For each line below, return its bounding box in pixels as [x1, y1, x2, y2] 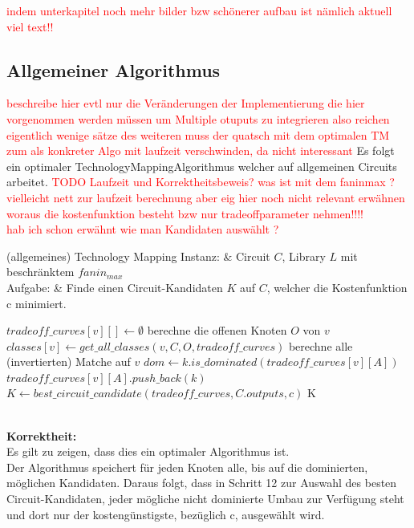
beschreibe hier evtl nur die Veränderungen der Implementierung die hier [6, 95, 365, 112]
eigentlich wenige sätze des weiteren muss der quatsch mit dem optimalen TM [6, 126, 390, 143]
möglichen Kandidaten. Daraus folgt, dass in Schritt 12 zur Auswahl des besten [6, 474, 397, 491]
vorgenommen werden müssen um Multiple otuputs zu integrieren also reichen [6, 110, 390, 127]
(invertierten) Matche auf [6, 353, 131, 370]
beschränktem [6, 263, 75, 280]
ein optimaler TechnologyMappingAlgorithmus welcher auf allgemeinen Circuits [6, 157, 397, 174]
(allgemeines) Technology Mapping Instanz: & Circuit [6, 247, 270, 264]
